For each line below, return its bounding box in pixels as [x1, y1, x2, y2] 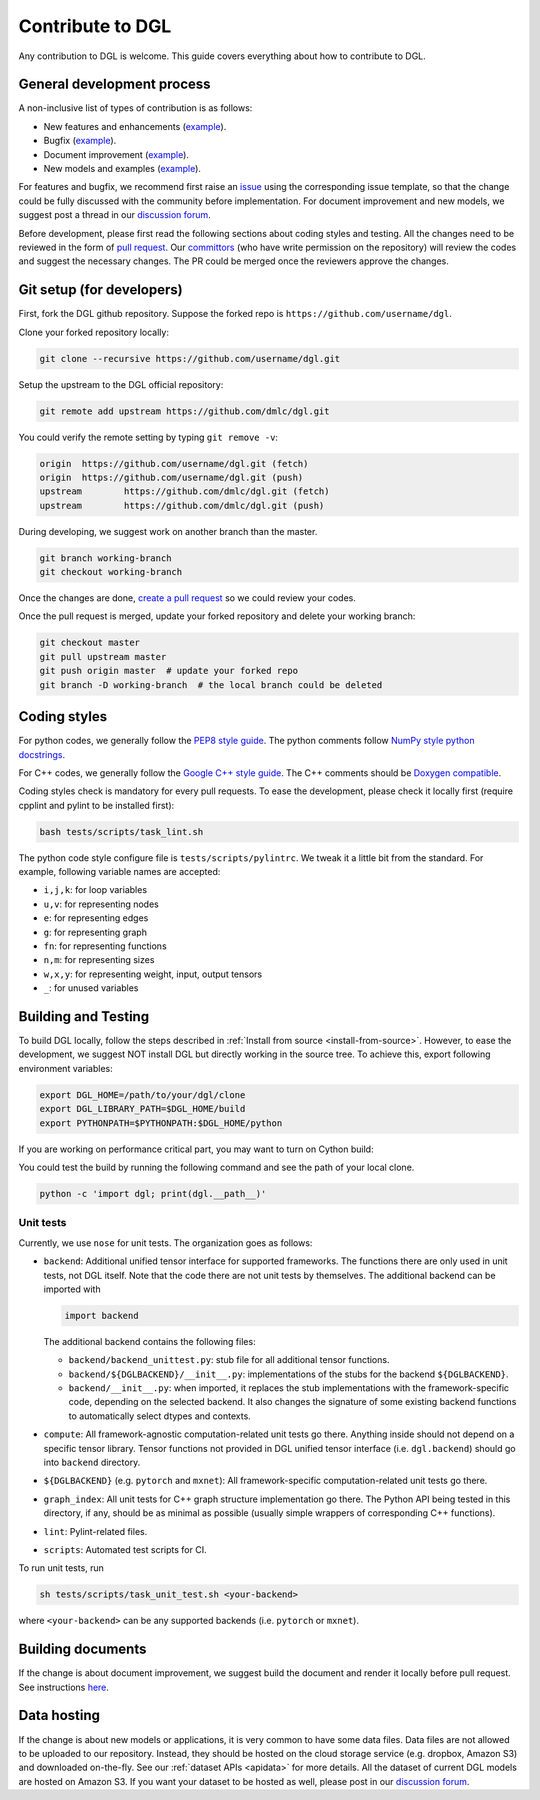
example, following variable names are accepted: [18, 866, 221, 878]
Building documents [18, 1641, 147, 1658]
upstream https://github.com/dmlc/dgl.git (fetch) [39, 486, 330, 497]
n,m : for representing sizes [43, 954, 155, 966]
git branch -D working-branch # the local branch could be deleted [39, 679, 383, 690]
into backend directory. [43, 1456, 141, 1468]
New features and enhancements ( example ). [43, 120, 227, 132]
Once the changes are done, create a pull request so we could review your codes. [18, 592, 357, 604]
